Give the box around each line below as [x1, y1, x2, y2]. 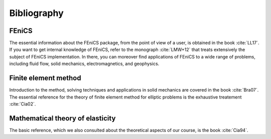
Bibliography [9, 7, 64, 18]
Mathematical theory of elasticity [9, 114, 116, 122]
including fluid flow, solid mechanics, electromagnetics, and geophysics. [9, 60, 160, 67]
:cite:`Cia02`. [9, 100, 36, 107]
